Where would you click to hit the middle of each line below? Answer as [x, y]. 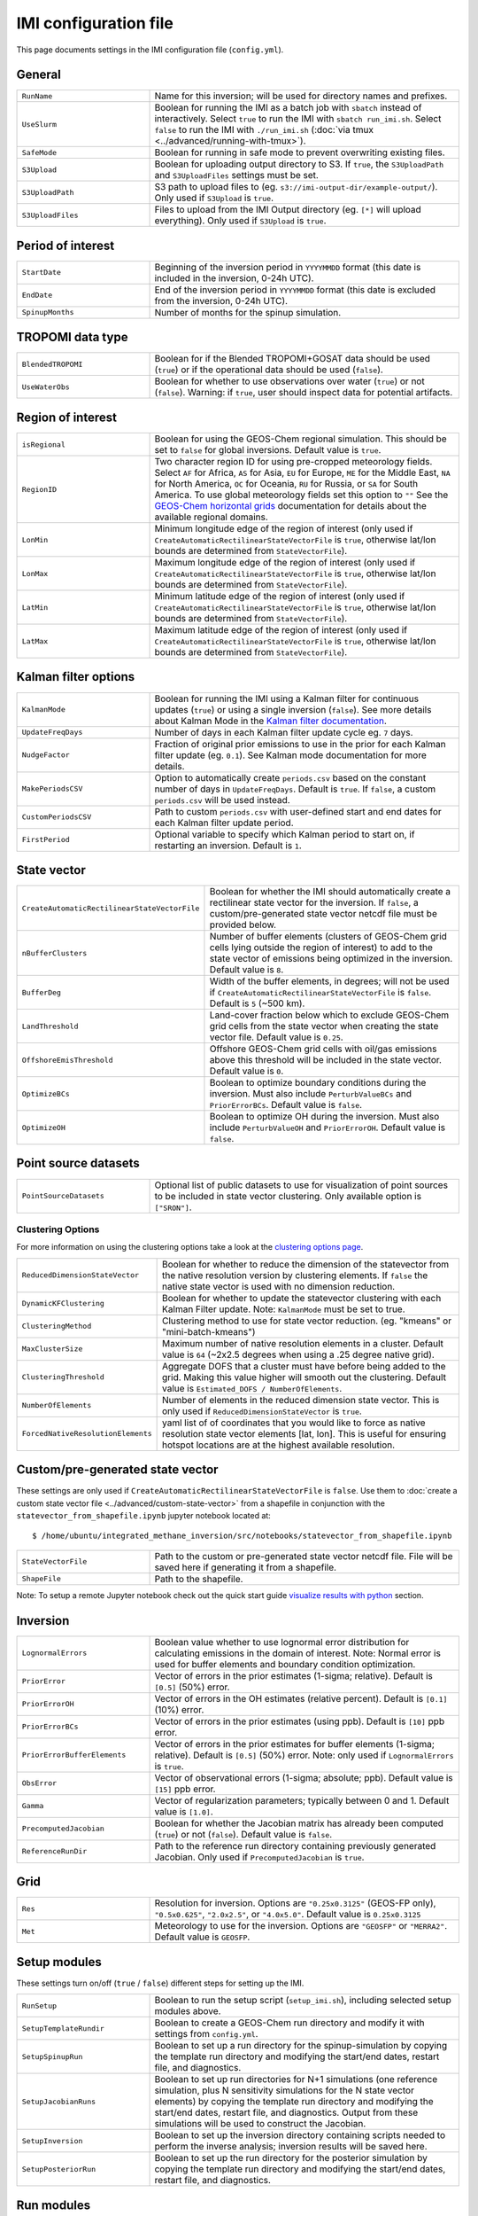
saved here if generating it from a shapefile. [245, 1567]
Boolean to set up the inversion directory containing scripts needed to [300, 2135]
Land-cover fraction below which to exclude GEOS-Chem [329, 1015]
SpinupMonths [48, 312]
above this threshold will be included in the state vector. [326, 1060]
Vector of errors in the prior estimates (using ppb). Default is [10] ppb [300, 1721]
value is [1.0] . [184, 1811]
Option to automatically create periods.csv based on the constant [290, 777]
